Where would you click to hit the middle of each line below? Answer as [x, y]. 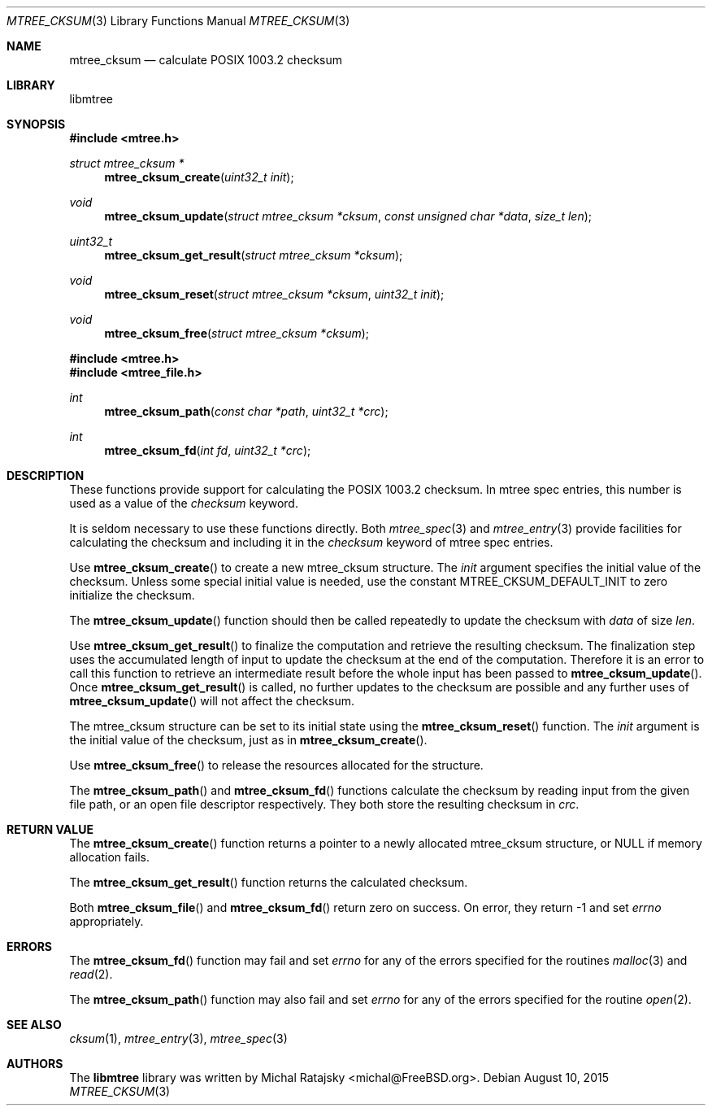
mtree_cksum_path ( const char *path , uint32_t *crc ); [246, 411]
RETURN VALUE [50, 829]
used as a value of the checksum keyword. [184, 503]
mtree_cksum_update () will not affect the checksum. [212, 701]
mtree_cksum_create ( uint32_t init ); [199, 177]
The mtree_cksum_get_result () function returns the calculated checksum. [269, 882]
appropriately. [106, 921]
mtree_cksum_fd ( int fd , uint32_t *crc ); [208, 450]
